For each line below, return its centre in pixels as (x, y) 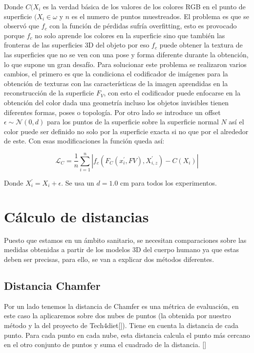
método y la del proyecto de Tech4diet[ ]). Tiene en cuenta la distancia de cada (121, 325)
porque (14, 35)
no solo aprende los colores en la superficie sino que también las (130, 35)
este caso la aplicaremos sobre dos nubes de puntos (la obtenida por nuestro (117, 316)
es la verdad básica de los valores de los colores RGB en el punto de (144, 6)
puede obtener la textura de (201, 45)
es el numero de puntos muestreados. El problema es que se (160, 16)
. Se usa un (78, 183)
